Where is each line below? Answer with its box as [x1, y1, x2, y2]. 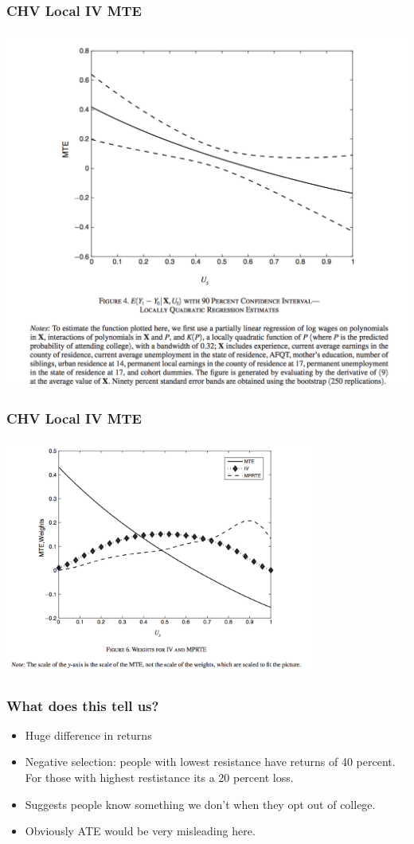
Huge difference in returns [25, 726, 152, 743]
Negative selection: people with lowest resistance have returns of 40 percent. [25, 753, 396, 770]
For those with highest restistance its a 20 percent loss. [25, 769, 294, 786]
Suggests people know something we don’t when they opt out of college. [25, 795, 376, 812]
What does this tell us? [6, 695, 159, 715]
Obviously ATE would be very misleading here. [25, 823, 256, 839]
